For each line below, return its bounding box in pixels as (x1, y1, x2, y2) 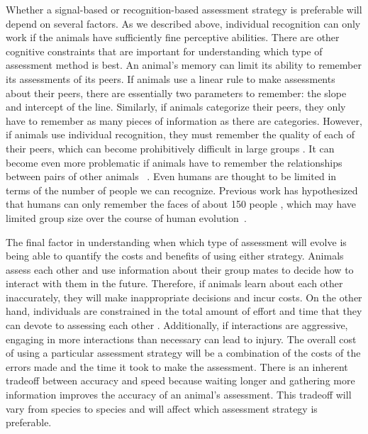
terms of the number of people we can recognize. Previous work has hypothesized (6, 182, 358, 197)
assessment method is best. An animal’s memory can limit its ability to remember (6, 57, 362, 72)
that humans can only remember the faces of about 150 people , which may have (6, 196, 357, 211)
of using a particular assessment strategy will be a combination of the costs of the (6, 345, 361, 360)
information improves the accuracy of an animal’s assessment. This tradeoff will (6, 387, 352, 402)
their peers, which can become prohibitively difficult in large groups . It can (6, 140, 335, 155)
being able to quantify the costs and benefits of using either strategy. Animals (6, 248, 344, 263)
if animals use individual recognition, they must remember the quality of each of (6, 127, 355, 142)
